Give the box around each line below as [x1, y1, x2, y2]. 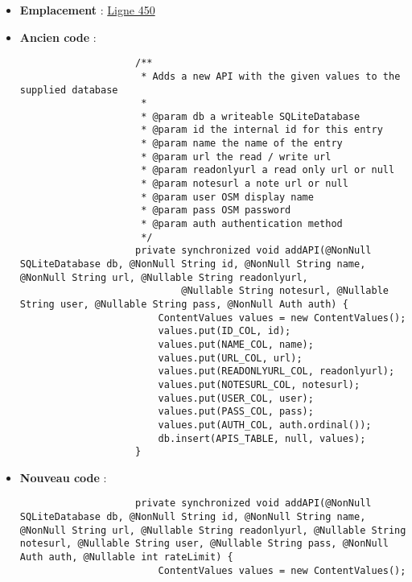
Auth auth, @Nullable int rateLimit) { [19, 551, 233, 563]
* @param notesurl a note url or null [141, 178, 348, 190]
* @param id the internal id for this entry [141, 124, 383, 136]
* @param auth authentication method [141, 218, 343, 230]
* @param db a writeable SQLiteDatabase [141, 110, 360, 122]
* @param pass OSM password [141, 204, 291, 217]
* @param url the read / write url [141, 151, 332, 163]
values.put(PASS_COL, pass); [158, 406, 314, 418]
